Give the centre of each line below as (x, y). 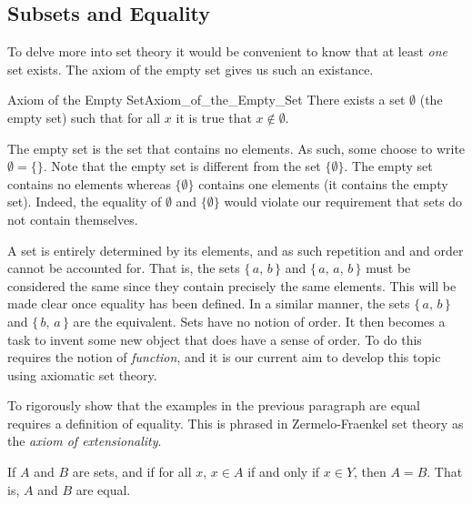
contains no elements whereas (89, 183)
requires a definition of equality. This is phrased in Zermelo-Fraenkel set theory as (236, 423)
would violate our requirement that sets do (343, 202)
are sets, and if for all (132, 472)
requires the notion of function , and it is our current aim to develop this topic (224, 357)
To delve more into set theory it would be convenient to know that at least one (228, 51)
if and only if (284, 472)
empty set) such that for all (84, 117)
